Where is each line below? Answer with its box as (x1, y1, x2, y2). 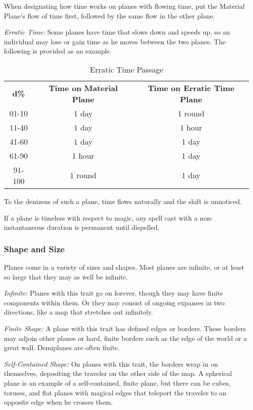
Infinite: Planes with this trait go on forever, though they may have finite (4, 288, 223, 298)
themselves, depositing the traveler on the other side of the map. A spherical (4, 368, 232, 378)
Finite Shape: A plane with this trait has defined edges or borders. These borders (4, 323, 246, 333)
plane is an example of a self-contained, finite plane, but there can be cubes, (4, 377, 231, 388)
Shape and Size (4, 242, 65, 255)
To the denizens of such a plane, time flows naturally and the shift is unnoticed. (4, 196, 242, 206)
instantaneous (4, 222, 45, 232)
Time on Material (48, 82, 118, 93)
